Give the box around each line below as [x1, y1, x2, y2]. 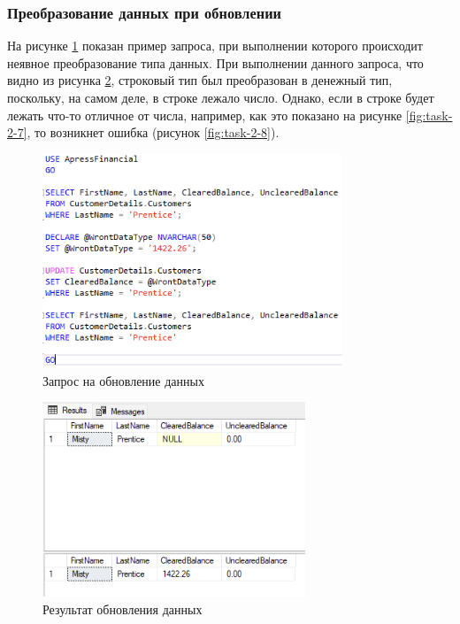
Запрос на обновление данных [42, 371, 204, 389]
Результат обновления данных [42, 599, 203, 618]
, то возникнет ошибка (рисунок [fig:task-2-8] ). [27, 123, 280, 142]
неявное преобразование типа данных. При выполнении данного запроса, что [7, 53, 424, 72]
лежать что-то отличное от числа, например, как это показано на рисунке [7, 105, 402, 124]
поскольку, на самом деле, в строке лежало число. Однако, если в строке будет [7, 89, 434, 106]
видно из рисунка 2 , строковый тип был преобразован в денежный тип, [7, 71, 393, 89]
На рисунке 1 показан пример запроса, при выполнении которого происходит [7, 36, 423, 55]
